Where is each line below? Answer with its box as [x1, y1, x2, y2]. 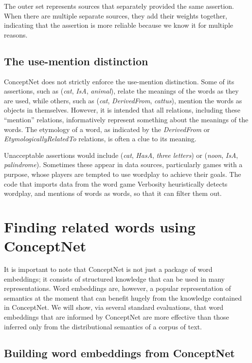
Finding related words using [4, 216, 196, 236]
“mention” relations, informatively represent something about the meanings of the [4, 114, 249, 124]
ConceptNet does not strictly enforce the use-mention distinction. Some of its [4, 76, 234, 86]
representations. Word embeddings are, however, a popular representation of [4, 283, 231, 293]
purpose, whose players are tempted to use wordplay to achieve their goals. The [4, 169, 241, 179]
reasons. [4, 29, 28, 39]
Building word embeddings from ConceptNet [4, 345, 235, 360]
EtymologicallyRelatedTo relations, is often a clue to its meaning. [4, 134, 197, 144]
